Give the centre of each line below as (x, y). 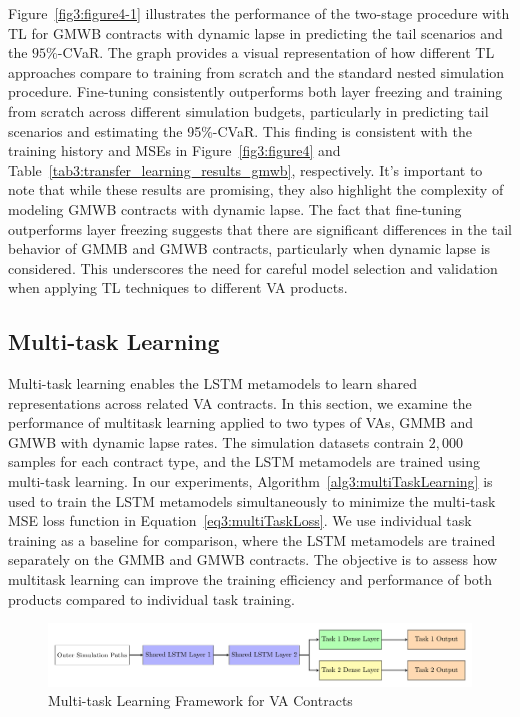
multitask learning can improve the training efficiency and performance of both (250, 579)
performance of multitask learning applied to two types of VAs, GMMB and (240, 422)
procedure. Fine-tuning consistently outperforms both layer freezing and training (255, 91)
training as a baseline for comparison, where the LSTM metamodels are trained (252, 539)
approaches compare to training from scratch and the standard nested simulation (256, 71)
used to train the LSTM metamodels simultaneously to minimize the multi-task (252, 500)
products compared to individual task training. (151, 598)
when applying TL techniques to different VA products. (178, 287)
